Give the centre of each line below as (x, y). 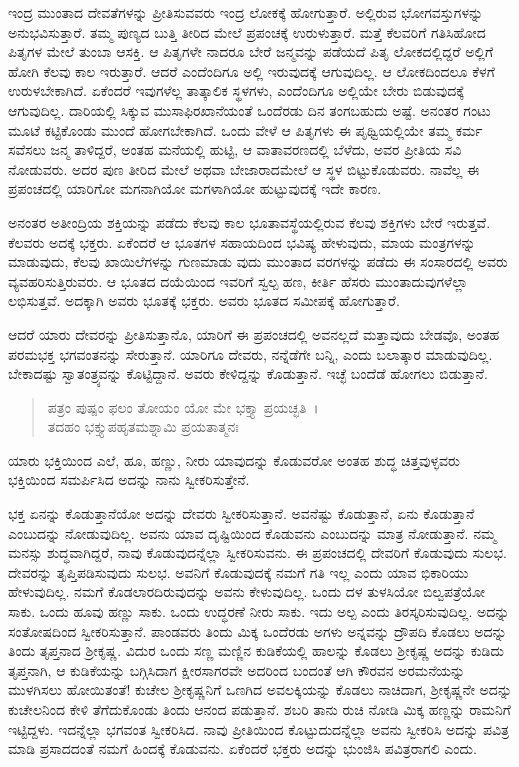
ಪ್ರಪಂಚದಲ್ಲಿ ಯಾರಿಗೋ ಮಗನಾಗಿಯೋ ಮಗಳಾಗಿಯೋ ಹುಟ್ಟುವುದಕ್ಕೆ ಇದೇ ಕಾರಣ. (195, 188)
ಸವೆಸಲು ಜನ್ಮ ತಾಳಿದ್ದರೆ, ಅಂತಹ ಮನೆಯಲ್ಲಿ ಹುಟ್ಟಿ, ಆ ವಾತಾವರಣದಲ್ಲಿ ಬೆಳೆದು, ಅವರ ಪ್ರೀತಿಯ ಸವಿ (235, 149)
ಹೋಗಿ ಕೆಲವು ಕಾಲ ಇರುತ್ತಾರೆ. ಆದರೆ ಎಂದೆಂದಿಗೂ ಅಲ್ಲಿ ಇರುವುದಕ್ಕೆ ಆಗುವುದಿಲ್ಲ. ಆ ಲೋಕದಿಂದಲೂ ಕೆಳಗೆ (251, 70)
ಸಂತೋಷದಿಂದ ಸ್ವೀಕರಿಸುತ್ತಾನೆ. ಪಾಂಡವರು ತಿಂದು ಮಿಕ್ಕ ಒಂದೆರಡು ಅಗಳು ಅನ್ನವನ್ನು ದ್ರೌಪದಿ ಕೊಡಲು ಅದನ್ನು (257, 630)
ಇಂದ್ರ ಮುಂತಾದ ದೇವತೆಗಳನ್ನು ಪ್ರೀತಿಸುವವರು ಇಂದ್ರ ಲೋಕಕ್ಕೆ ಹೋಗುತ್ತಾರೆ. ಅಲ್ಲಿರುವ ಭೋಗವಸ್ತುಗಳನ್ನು (246, 12)
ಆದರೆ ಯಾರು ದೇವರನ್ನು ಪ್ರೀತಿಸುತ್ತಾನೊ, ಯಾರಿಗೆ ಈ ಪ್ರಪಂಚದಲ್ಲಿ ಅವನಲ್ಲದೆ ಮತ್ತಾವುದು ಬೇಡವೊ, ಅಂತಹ (254, 333)
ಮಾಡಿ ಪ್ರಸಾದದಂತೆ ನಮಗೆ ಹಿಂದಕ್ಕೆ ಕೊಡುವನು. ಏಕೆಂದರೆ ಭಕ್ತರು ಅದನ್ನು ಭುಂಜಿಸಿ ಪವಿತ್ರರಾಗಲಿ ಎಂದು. (242, 748)
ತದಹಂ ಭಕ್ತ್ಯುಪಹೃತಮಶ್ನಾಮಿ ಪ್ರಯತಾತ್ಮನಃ (143, 426)
